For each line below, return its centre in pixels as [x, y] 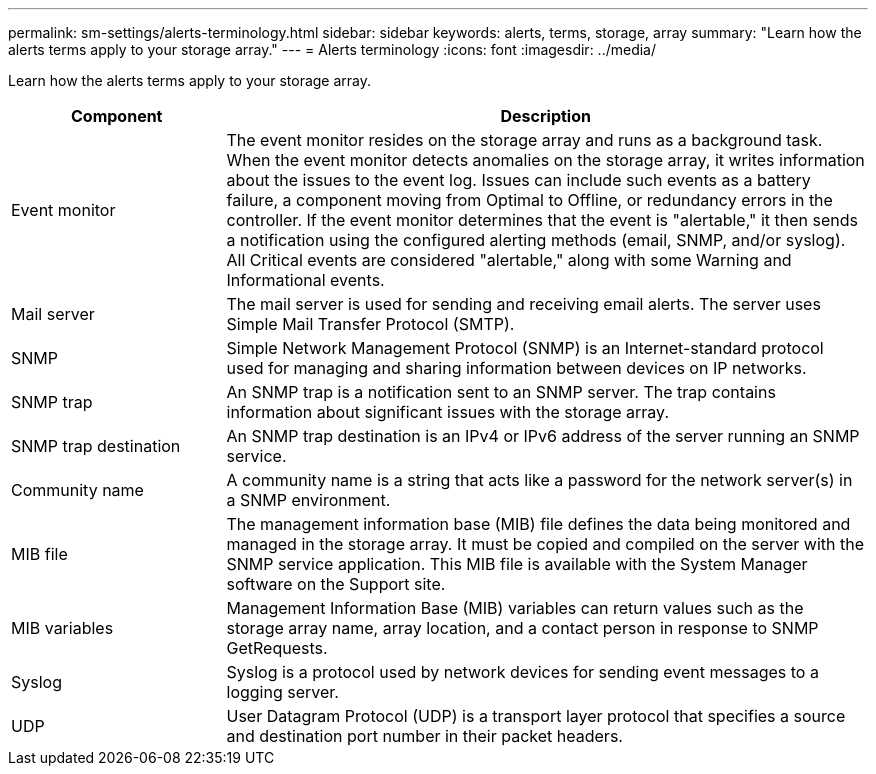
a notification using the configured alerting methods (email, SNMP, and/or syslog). [536, 240]
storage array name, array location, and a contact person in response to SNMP [522, 628]
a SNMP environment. [308, 500]
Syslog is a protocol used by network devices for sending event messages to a [522, 672]
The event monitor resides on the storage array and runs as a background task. [524, 140]
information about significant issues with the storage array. [447, 412]
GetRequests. [277, 648]
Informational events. [305, 280]
